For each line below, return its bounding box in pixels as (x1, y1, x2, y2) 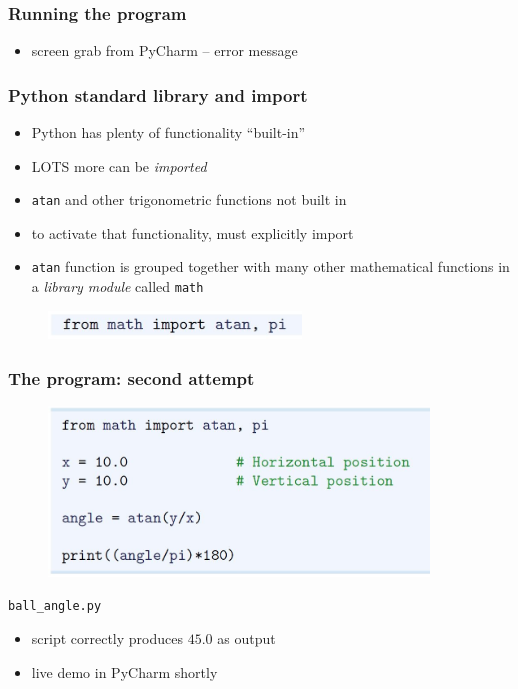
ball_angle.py (8, 599, 102, 614)
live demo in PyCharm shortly (31, 661, 218, 682)
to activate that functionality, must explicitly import (31, 222, 354, 243)
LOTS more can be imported (31, 155, 207, 176)
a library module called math (31, 276, 204, 297)
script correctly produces (31, 628, 183, 649)
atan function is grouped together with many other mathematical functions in (31, 256, 510, 277)
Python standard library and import (8, 82, 308, 107)
